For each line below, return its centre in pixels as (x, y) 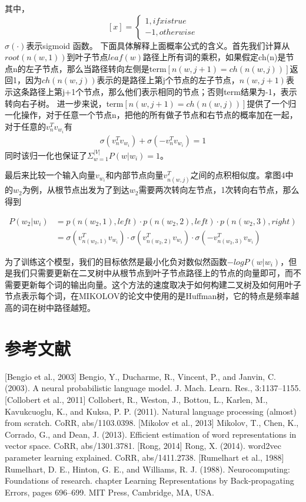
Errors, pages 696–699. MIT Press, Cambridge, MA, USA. (109, 492)
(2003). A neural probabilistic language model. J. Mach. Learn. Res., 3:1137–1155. (153, 388)
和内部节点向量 (134, 175)
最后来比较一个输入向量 (50, 175)
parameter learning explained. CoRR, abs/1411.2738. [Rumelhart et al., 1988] (144, 457)
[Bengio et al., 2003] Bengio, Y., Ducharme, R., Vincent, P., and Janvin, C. (140, 376)
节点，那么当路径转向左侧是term (104, 68)
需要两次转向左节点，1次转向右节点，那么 (219, 190)
